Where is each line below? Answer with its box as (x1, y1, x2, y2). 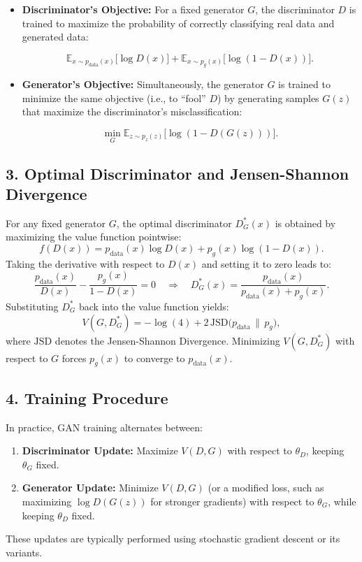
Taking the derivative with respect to (6, 256, 165, 271)
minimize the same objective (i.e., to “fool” (22, 90, 206, 105)
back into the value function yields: (78, 298, 229, 313)
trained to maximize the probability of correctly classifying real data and (22, 15, 335, 30)
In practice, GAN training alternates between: (6, 419, 203, 434)
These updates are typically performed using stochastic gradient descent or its (6, 531, 340, 546)
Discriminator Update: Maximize (22, 443, 178, 458)
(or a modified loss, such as (208, 480, 324, 495)
